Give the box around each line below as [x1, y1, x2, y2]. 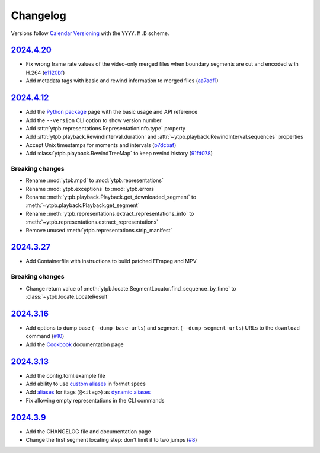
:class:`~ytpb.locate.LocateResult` [25, 294, 110, 301]
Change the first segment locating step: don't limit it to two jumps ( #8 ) [25, 436, 197, 444]
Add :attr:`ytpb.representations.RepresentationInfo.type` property [25, 125, 186, 132]
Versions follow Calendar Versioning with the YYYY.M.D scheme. [11, 30, 169, 37]
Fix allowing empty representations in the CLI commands [25, 397, 165, 404]
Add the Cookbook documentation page [25, 341, 124, 348]
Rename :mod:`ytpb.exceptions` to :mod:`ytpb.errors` [25, 185, 156, 192]
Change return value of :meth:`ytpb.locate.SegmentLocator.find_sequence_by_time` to [25, 285, 236, 292]
